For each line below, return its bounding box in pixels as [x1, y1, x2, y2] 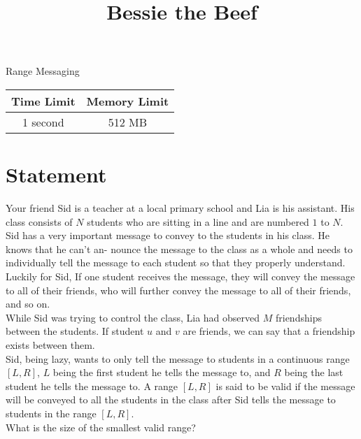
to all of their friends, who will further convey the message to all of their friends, [6, 282, 351, 297]
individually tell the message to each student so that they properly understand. [6, 255, 346, 270]
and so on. [6, 296, 50, 311]
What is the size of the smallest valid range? [6, 419, 196, 434]
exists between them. [6, 338, 95, 352]
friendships [275, 310, 322, 324]
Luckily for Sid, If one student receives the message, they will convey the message [6, 269, 355, 284]
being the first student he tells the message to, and [52, 365, 271, 380]
